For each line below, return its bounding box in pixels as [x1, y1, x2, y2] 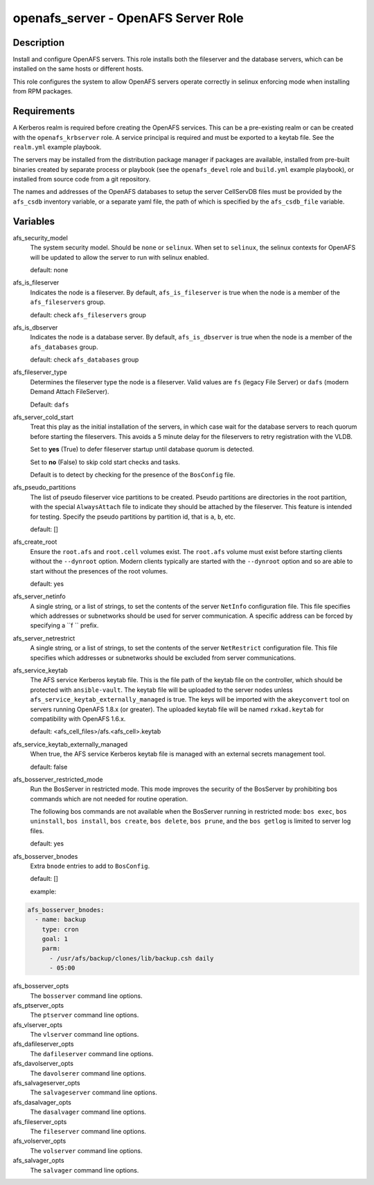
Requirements [12, 105, 75, 117]
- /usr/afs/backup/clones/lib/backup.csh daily [49, 954, 214, 962]
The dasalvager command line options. [30, 1108, 147, 1116]
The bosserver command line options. [30, 991, 143, 1000]
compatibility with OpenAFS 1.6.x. [30, 714, 126, 723]
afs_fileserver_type [12, 368, 67, 377]
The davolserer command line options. [30, 1069, 147, 1077]
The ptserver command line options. [30, 1011, 139, 1019]
